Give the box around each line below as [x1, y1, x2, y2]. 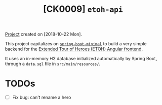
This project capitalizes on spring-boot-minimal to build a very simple [5, 41, 147, 47]
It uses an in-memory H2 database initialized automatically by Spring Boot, [5, 56, 157, 62]
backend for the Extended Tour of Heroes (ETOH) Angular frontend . [5, 46, 143, 52]
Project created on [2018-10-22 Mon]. [5, 31, 82, 37]
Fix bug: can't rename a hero [12, 95, 71, 101]
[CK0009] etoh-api [42, 3, 123, 15]
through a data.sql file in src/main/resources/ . [5, 61, 101, 67]
